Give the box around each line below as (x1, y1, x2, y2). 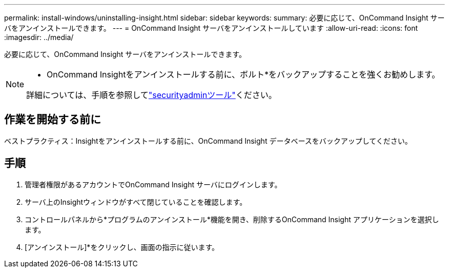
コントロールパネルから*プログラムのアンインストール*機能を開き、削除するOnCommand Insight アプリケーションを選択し (25, 215, 439, 224)
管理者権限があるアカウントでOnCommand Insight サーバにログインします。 (25, 180, 282, 189)
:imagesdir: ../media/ (4, 33, 74, 42)
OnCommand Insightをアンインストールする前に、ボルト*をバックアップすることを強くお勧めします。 (47, 69, 440, 80)
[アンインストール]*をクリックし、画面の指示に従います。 (25, 242, 219, 251)
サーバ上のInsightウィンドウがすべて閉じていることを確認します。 (25, 197, 247, 206)
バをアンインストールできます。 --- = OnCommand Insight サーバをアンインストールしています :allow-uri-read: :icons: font (4, 24, 418, 32)
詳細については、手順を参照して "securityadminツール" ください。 (26, 90, 277, 100)
